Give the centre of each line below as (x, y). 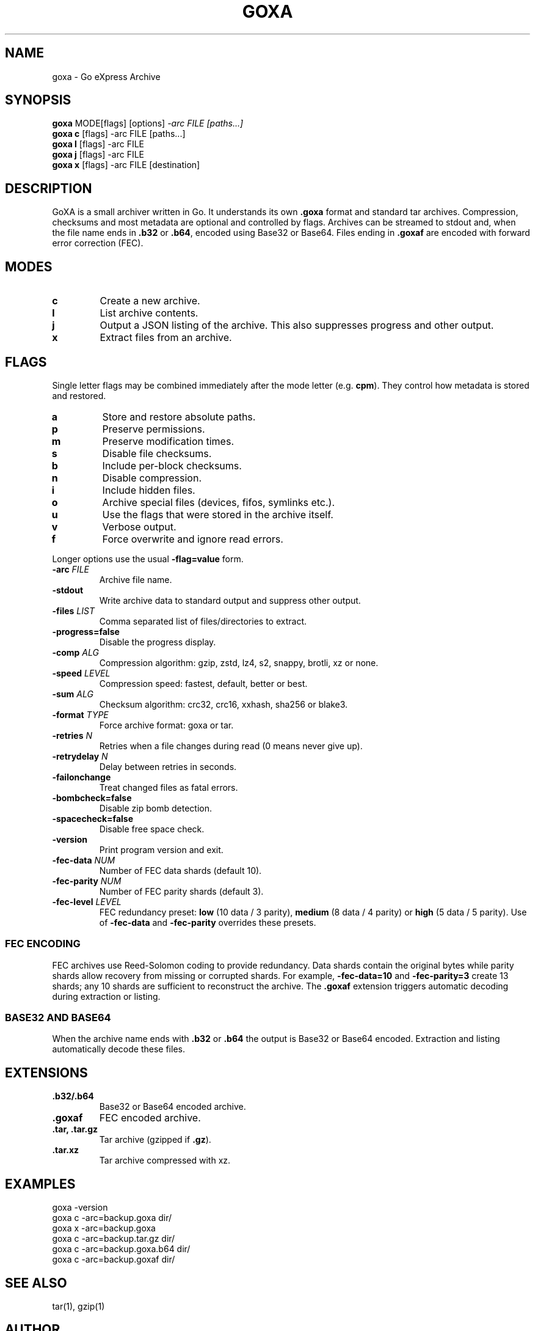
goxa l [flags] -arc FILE (98, 144)
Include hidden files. (149, 490)
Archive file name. (136, 579)
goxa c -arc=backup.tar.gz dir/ (114, 1239)
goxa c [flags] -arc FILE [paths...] (119, 134)
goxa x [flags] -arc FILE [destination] (126, 165)
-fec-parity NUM (87, 881)
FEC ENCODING (43, 944)
